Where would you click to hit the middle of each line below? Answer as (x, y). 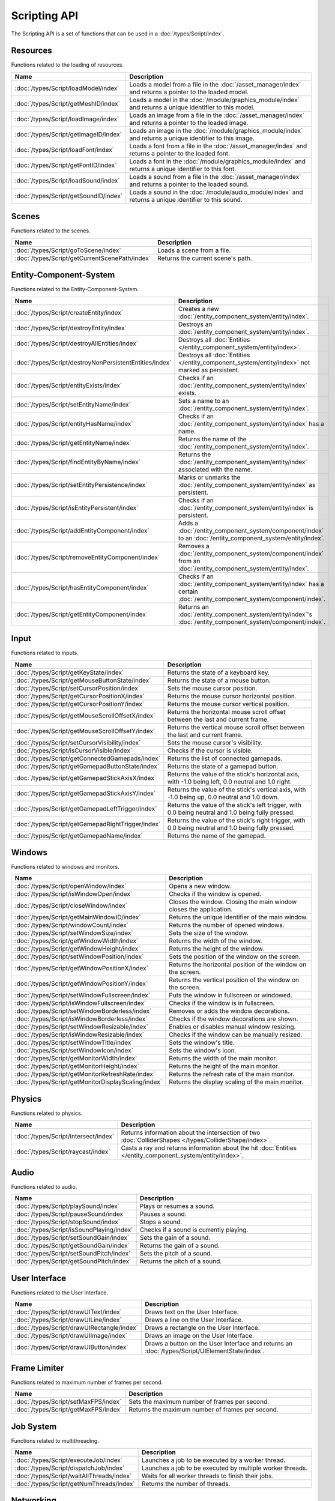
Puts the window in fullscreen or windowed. (231, 995)
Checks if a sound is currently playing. (194, 1230)
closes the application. (201, 910)
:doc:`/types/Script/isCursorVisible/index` (74, 750)
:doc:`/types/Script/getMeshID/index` (67, 103)
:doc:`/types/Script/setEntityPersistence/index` (81, 485)
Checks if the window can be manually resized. (236, 1034)
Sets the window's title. (202, 1043)
